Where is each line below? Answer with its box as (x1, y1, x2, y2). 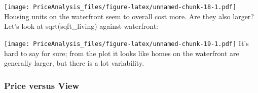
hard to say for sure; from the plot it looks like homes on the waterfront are (4, 48, 239, 58)
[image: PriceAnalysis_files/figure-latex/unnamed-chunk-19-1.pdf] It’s (4, 37, 249, 48)
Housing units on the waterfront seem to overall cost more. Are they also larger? (4, 11, 254, 21)
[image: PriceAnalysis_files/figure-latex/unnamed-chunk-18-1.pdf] (4, 4, 237, 11)
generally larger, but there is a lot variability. (4, 58, 144, 68)
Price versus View (4, 79, 80, 91)
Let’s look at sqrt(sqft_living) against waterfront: (4, 21, 158, 31)
